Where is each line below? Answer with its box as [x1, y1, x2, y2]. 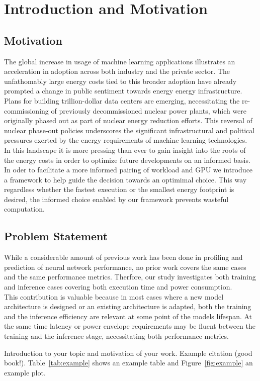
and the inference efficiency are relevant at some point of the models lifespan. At [4, 311, 252, 321]
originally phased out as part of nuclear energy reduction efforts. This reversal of [4, 115, 252, 126]
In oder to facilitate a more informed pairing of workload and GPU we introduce [4, 164, 253, 175]
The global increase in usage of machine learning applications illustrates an [4, 56, 235, 66]
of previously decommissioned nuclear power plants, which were [51, 105, 247, 116]
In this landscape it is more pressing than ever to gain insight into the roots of [4, 144, 246, 155]
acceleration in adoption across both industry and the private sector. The [4, 66, 230, 76]
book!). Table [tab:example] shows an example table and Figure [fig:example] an [4, 357, 253, 368]
